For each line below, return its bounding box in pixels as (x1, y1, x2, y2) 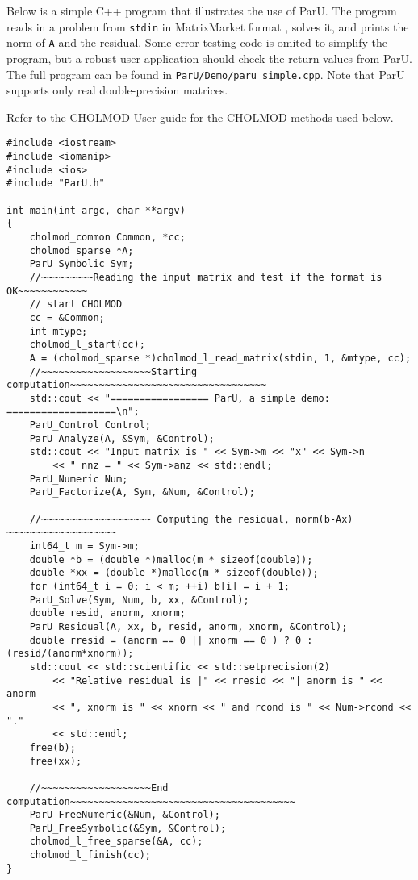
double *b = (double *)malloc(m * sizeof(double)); (29, 553, 313, 565)
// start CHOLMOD (29, 298, 123, 311)
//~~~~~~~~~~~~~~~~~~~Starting (29, 365, 198, 377)
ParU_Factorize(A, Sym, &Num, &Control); (29, 486, 255, 498)
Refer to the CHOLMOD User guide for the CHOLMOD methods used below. (6, 108, 394, 125)
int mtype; (29, 325, 88, 337)
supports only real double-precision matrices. (6, 81, 228, 98)
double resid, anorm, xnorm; (29, 607, 186, 619)
